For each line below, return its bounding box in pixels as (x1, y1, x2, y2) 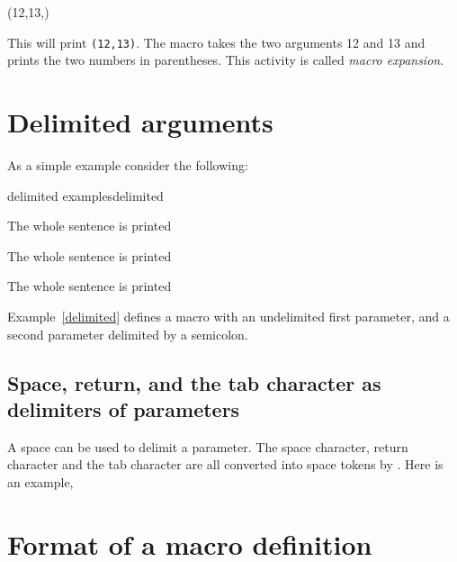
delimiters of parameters (7, 394, 240, 422)
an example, (7, 472, 74, 491)
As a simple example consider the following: (7, 155, 248, 174)
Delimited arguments (7, 104, 273, 140)
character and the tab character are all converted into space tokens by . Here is (7, 455, 444, 474)
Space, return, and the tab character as (7, 368, 381, 396)
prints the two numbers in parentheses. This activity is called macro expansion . (7, 50, 444, 69)
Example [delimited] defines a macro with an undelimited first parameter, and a (7, 306, 450, 325)
